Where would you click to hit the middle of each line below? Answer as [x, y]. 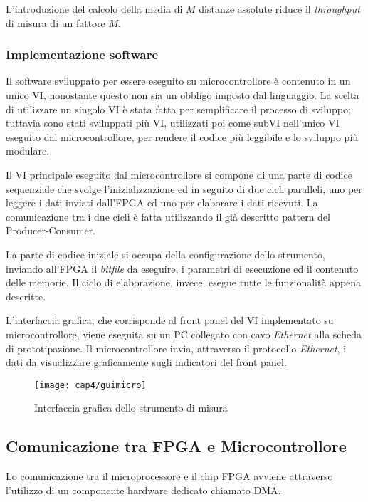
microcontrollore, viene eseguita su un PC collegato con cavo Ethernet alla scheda [184, 334]
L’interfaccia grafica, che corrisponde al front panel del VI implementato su [170, 320]
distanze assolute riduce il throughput [279, 9]
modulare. [28, 151]
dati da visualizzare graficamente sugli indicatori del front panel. [146, 362]
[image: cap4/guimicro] [90, 385]
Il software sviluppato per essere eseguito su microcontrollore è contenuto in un [178, 81]
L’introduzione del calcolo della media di [94, 9]
